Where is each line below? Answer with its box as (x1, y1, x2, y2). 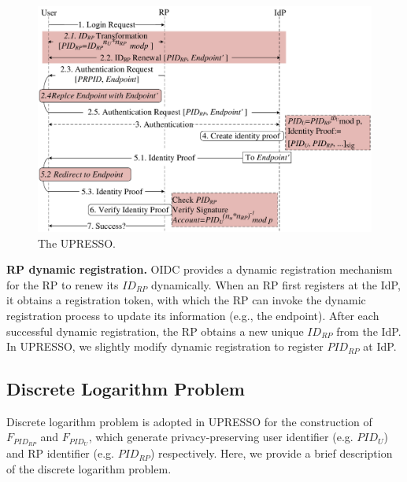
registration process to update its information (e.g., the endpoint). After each (6, 307, 379, 323)
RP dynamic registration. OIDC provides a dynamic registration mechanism (6, 261, 393, 278)
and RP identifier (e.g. (6, 445, 114, 462)
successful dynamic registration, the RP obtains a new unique (6, 322, 304, 339)
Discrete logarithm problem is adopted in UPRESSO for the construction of (6, 413, 372, 429)
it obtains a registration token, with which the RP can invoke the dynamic (6, 292, 366, 308)
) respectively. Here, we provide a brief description (150, 445, 393, 462)
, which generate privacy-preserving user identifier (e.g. (88, 429, 353, 445)
